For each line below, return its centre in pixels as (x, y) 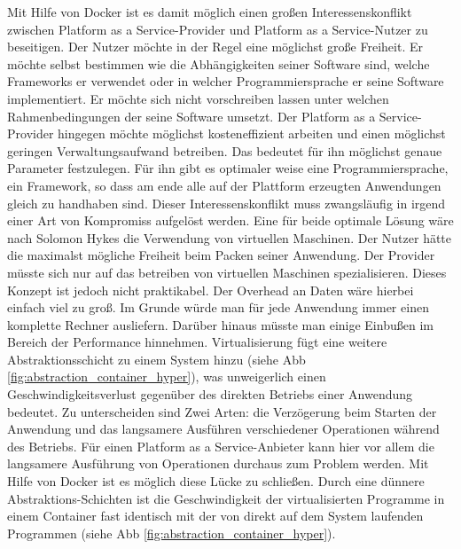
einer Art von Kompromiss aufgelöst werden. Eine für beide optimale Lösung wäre (230, 220)
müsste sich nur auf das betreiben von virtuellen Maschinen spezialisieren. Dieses (227, 272)
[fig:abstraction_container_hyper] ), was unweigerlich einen (167, 376)
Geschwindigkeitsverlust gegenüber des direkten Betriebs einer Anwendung (210, 394)
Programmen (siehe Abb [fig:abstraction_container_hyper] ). (172, 533)
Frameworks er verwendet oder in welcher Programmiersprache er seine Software (226, 81)
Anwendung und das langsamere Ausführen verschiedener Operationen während (223, 429)
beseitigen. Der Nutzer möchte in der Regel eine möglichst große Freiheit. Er (215, 47)
